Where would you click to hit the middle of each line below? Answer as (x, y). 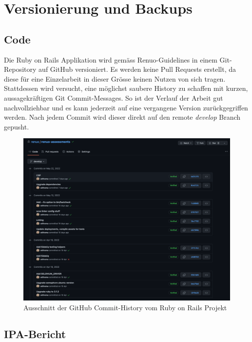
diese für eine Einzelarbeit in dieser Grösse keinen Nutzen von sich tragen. (115, 78)
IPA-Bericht (35, 333)
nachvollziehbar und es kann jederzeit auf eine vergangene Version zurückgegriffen (126, 107)
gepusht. (17, 126)
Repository (20, 69)
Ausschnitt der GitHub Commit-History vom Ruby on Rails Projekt (125, 307)
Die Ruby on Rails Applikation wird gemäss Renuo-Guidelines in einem (111, 59)
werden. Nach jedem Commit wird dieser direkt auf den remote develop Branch (122, 117)
